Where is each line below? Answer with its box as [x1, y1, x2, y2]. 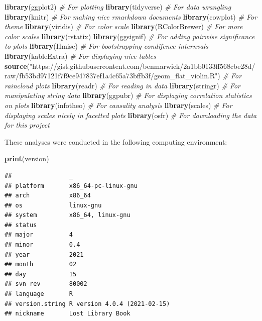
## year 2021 [5, 251, 84, 258]
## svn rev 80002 [5, 280, 87, 288]
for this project [5, 120, 50, 130]
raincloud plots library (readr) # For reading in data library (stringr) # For [5, 80, 241, 90]
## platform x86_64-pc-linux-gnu [5, 182, 138, 189]
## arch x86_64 [5, 192, 91, 199]
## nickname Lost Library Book [5, 310, 130, 317]
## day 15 [5, 270, 77, 278]
